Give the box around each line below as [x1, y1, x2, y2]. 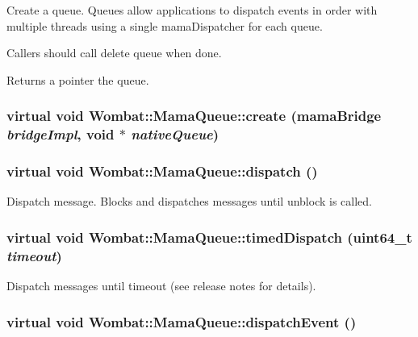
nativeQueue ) [131, 124, 219, 144]
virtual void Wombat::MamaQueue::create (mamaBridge [6, 106, 382, 126]
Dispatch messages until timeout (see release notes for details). [6, 277, 316, 294]
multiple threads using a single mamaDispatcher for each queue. [6, 17, 323, 34]
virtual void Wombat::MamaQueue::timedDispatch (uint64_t [6, 227, 412, 247]
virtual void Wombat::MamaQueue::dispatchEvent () [6, 311, 357, 331]
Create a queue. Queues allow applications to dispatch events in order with [6, 2, 378, 18]
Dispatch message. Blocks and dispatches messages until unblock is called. [6, 193, 372, 210]
